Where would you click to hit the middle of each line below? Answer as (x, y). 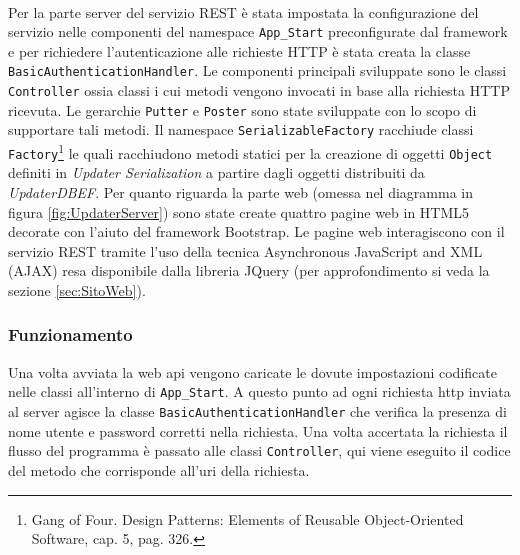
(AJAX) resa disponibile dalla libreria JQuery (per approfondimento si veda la (249, 270)
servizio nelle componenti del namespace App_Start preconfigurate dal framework (258, 31)
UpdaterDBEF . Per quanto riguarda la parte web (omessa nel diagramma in (240, 191)
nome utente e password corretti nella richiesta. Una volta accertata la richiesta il (258, 430)
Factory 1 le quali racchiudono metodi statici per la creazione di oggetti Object (250, 151)
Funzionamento (70, 334)
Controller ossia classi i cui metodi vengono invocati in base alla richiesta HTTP (259, 90)
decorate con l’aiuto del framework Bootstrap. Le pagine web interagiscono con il (256, 231)
